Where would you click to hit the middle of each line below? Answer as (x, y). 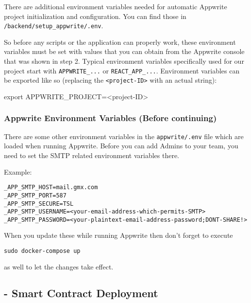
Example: (18, 171)
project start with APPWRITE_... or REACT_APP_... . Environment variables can (122, 70)
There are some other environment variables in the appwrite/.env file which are (124, 136)
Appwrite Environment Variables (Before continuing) (110, 118)
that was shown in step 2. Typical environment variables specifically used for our (124, 61)
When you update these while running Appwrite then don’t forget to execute (118, 235)
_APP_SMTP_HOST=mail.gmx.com (51, 187)
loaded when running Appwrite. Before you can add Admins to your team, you (121, 146)
